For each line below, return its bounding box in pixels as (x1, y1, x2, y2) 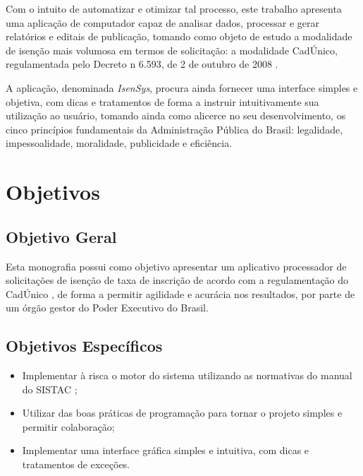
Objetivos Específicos (6, 335, 163, 357)
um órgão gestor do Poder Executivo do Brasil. (6, 300, 209, 315)
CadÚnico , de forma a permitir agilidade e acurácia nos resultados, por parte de (6, 286, 355, 301)
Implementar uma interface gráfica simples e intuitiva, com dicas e (22, 443, 309, 458)
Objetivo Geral (6, 225, 117, 247)
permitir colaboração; (22, 419, 115, 434)
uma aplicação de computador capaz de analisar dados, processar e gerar (6, 15, 320, 30)
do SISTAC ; (22, 381, 78, 396)
